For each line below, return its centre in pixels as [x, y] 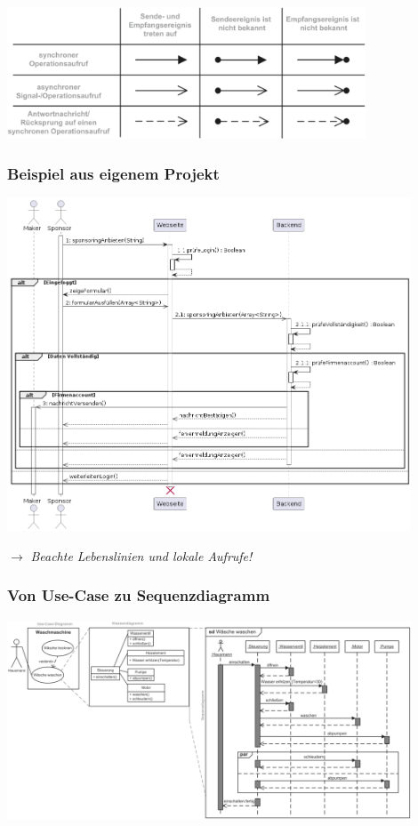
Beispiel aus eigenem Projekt [113, 173]
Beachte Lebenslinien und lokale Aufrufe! [141, 555]
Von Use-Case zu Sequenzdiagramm [139, 595]
